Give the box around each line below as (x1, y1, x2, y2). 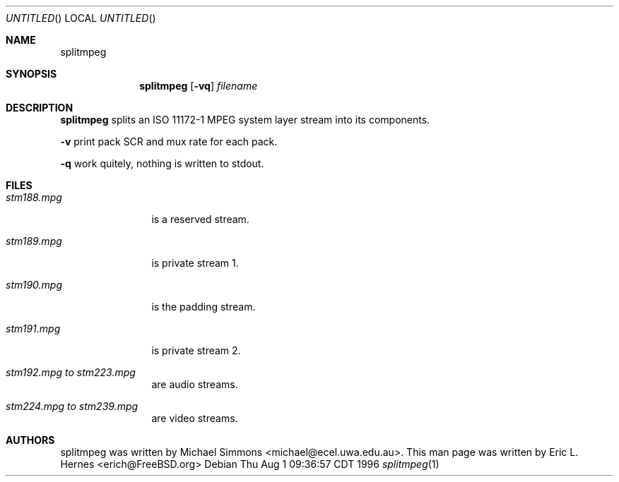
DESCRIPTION (6, 102, 73, 114)
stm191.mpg (6, 323, 61, 335)
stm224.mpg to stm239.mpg (6, 400, 138, 412)
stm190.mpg (6, 279, 62, 291)
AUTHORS (6, 434, 55, 446)
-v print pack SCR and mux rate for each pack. (60, 135, 278, 147)
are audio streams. (151, 378, 238, 390)
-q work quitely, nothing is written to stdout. (60, 157, 264, 169)
